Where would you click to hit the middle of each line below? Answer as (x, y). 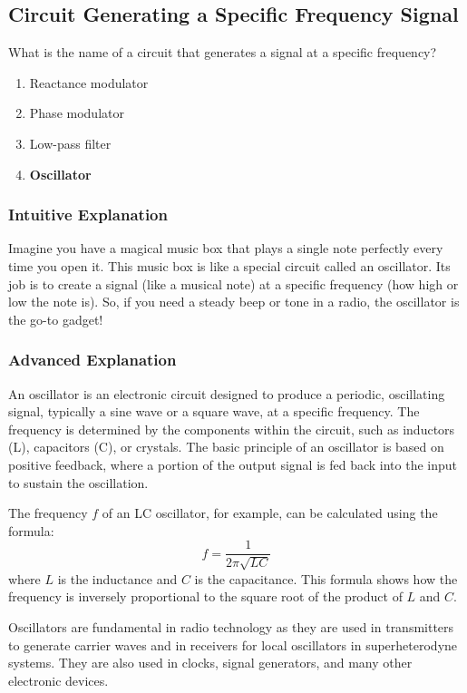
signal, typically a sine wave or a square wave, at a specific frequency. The (214, 411)
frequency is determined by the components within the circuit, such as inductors (232, 429)
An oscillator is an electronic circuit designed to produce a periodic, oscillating (227, 393)
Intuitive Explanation (88, 215)
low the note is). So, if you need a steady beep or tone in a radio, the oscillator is (234, 302)
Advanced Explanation (92, 360)
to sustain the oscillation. (78, 482)
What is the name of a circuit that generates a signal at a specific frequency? (223, 52)
